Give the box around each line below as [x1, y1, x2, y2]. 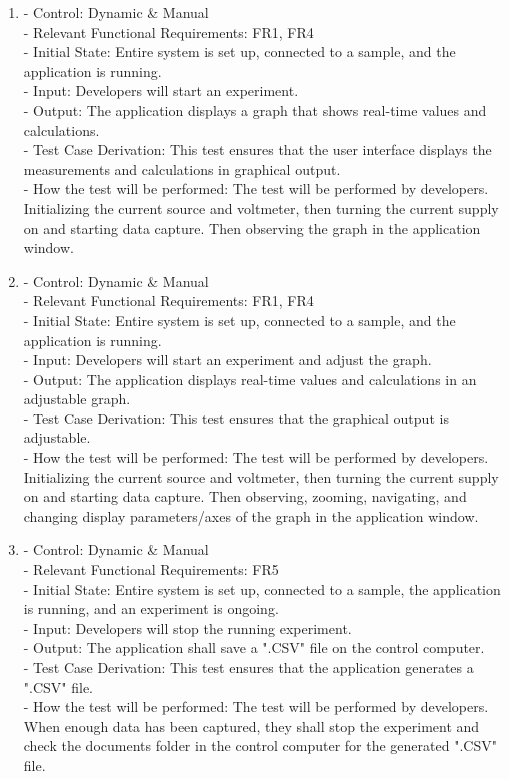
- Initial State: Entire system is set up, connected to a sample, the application [23, 578, 501, 599]
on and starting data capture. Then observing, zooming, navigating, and [23, 486, 467, 507]
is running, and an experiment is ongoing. [23, 598, 279, 619]
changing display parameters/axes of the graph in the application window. [23, 505, 479, 526]
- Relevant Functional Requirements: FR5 [23, 559, 279, 580]
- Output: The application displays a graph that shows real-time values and [23, 99, 487, 120]
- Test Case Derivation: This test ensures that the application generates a [23, 657, 474, 677]
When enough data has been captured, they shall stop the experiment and [23, 715, 480, 736]
